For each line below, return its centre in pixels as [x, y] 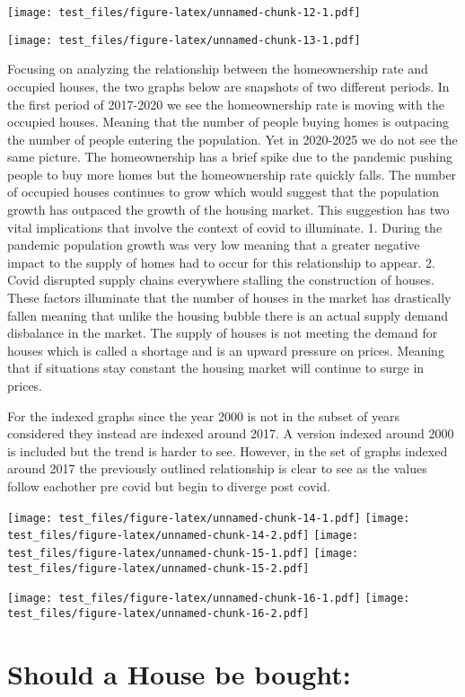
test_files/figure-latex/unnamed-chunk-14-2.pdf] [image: [183, 536]
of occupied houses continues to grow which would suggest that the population [224, 192]
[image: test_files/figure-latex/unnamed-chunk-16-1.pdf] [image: [209, 599]
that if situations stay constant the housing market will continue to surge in [216, 368]
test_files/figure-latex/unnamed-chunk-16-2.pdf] [158, 613]
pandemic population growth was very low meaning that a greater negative [214, 245]
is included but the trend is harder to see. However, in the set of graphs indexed [228, 450]
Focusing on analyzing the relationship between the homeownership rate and [218, 69]
